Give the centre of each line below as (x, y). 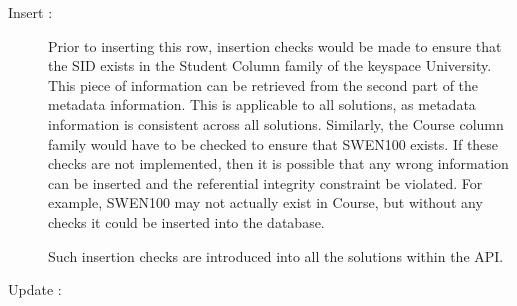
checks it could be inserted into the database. (186, 221)
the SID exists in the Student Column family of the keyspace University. (270, 65)
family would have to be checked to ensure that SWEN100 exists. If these (273, 143)
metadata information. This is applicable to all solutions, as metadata (262, 104)
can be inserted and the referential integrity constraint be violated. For (265, 182)
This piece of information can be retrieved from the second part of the (263, 84)
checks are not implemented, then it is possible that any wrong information (278, 163)
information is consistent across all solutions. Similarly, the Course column (276, 123)
